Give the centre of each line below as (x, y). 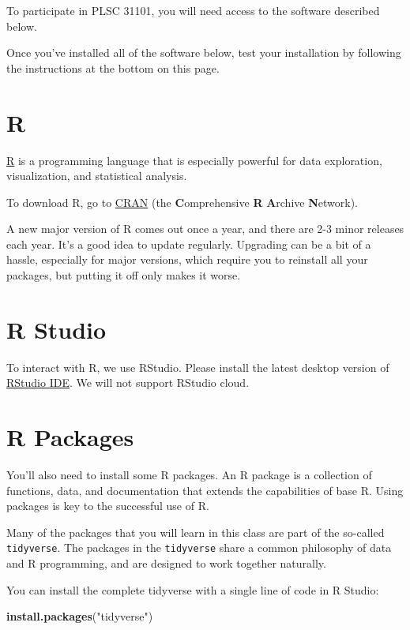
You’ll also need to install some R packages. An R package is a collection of (189, 475)
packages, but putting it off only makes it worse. (124, 275)
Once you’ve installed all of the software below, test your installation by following (204, 52)
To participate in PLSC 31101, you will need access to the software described (193, 10)
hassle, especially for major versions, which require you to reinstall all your (187, 259)
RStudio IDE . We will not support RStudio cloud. (128, 382)
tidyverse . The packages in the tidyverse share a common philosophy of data (199, 547)
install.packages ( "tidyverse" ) (80, 616)
